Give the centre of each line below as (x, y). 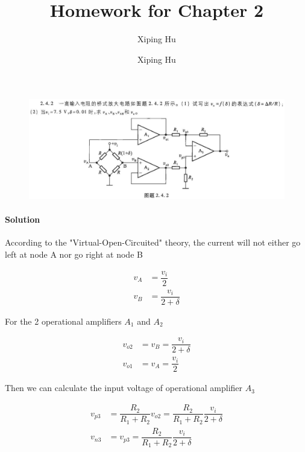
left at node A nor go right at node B (74, 254)
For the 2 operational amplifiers (63, 321)
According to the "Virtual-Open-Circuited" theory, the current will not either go (153, 242)
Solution (23, 219)
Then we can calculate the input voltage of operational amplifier (124, 388)
